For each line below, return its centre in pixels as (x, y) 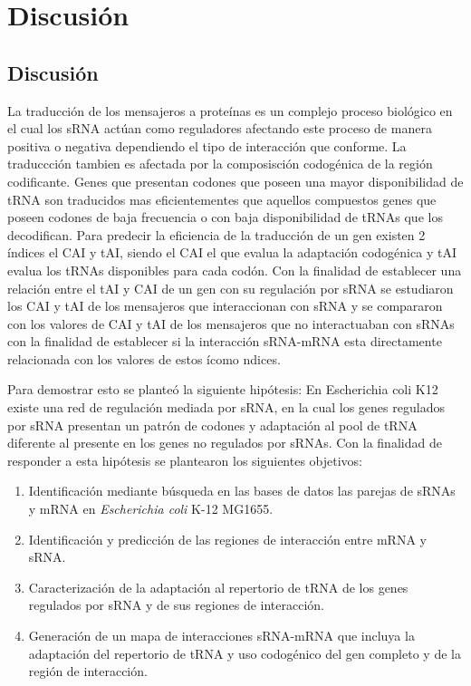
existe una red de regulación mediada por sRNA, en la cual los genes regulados (226, 407)
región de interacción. (88, 671)
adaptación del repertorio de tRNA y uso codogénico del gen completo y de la (245, 653)
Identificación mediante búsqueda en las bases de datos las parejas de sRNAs (242, 491)
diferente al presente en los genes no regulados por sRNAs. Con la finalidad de (225, 443)
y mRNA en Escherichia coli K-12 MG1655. (151, 509)
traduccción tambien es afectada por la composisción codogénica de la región (220, 164)
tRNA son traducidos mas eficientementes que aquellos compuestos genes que (222, 199)
